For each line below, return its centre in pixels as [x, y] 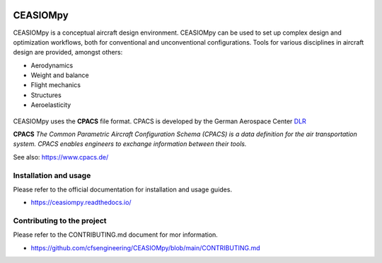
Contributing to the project [60, 221]
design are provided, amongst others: [68, 52]
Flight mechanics [56, 85]
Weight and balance [60, 75]
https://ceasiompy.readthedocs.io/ [81, 203]
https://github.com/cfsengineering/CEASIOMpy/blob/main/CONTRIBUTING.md [146, 247]
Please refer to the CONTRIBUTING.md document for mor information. [116, 235]
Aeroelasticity [51, 105]
